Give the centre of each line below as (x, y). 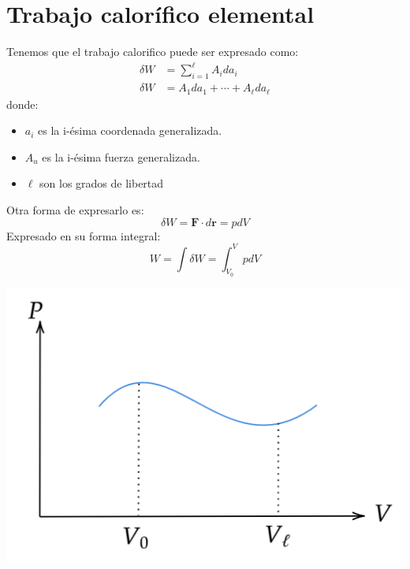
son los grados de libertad (102, 183)
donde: (22, 104)
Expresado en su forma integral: (84, 235)
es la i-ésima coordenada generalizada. (130, 130)
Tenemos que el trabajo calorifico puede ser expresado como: (153, 52)
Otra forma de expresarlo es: (75, 209)
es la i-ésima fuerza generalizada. (121, 156)
